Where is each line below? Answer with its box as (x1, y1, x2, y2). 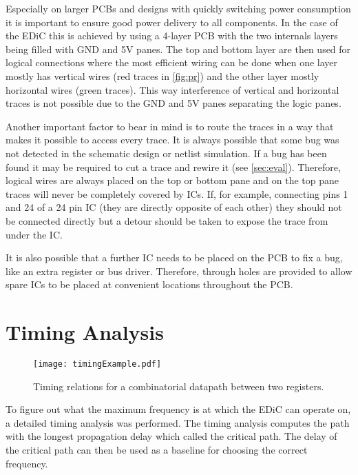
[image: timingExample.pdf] (33, 359, 162, 369)
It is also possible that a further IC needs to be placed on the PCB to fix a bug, (6, 250, 343, 265)
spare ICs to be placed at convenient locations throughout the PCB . (6, 277, 293, 292)
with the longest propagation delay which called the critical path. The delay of (6, 429, 337, 443)
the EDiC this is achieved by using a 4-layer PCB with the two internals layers (6, 28, 338, 43)
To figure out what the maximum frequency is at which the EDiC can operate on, (6, 402, 351, 416)
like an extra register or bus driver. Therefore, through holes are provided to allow (6, 263, 352, 278)
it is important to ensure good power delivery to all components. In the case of (6, 14, 338, 29)
